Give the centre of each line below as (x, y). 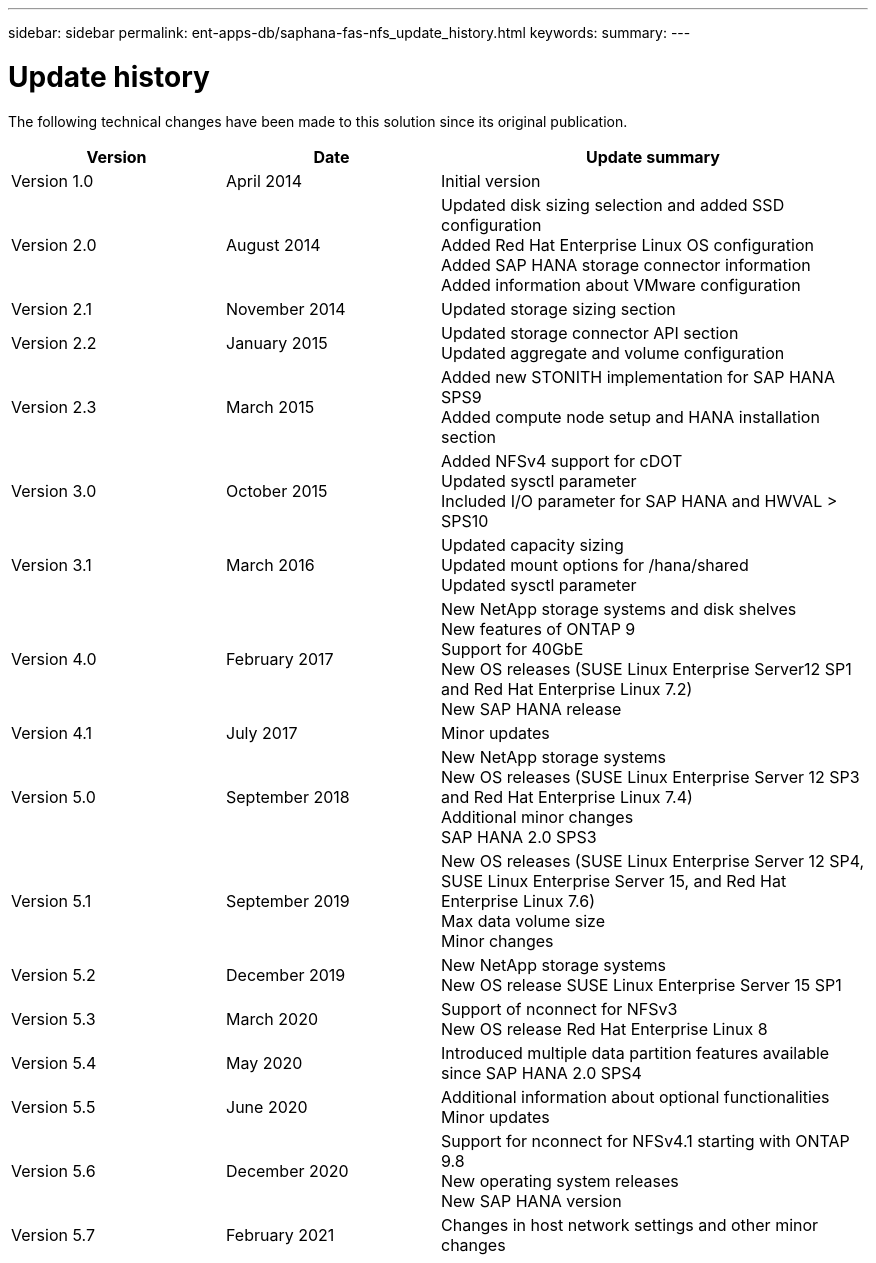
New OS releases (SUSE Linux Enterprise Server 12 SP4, (653, 860)
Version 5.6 (53, 1170)
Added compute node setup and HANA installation (630, 416)
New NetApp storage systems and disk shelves (619, 608)
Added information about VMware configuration (621, 284)
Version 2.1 (51, 308)
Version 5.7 (53, 1234)
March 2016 (270, 564)
